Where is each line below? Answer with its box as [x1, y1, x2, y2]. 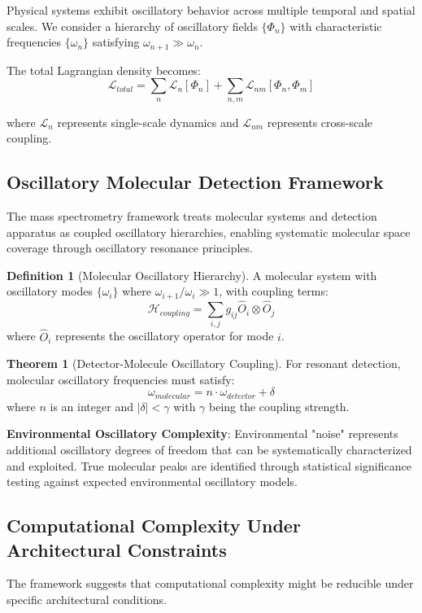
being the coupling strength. [209, 397, 350, 414]
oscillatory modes [7, 282, 93, 300]
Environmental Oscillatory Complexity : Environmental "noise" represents [7, 425, 398, 442]
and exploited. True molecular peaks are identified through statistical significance [7, 457, 411, 474]
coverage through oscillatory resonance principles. [7, 239, 253, 256]
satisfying [92, 33, 140, 50]
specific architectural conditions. [7, 591, 167, 607]
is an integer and [50, 397, 133, 414]
